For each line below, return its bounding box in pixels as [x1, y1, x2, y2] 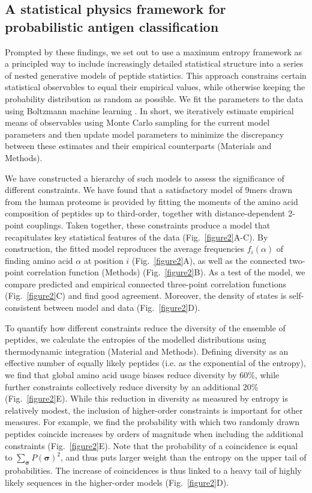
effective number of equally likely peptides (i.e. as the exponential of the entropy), [5, 357, 306, 369]
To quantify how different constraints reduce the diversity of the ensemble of [5, 321, 286, 334]
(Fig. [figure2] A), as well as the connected [131, 254, 287, 266]
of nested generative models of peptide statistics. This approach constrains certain [5, 69, 307, 81]
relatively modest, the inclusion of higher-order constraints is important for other [5, 403, 303, 416]
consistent [5, 301, 41, 314]
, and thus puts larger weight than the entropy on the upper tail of [61, 451, 307, 464]
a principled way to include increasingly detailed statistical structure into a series [5, 57, 304, 70]
